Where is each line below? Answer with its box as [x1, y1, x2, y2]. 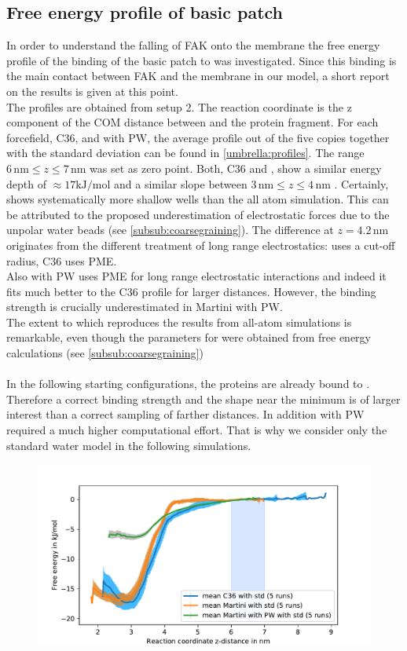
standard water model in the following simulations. [6, 437, 251, 453]
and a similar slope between [114, 175, 247, 192]
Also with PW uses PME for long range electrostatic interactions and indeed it [6, 268, 387, 284]
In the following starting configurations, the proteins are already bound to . [6, 375, 370, 392]
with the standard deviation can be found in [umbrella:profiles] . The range [6, 144, 365, 161]
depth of [6, 175, 46, 192]
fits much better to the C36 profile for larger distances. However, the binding [6, 283, 376, 299]
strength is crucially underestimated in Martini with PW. [6, 298, 283, 315]
